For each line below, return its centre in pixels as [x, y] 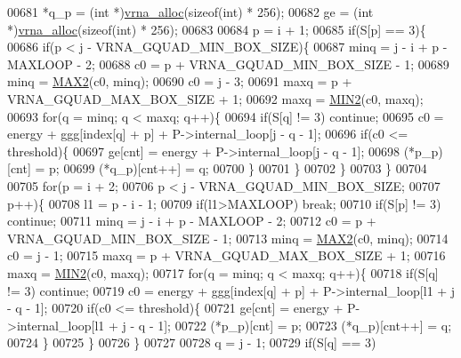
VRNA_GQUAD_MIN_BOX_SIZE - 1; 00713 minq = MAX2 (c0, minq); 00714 [228, 238]
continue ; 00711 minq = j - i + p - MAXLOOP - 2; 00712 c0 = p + [192, 221]
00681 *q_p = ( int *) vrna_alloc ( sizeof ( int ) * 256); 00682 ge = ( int [190, 12]
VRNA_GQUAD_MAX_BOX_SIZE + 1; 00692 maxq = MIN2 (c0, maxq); [215, 98]
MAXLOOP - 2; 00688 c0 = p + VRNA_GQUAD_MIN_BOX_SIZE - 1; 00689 [228, 64]
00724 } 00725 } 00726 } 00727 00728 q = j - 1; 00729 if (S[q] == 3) [192, 342]
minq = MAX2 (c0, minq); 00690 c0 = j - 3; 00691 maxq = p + [180, 81]
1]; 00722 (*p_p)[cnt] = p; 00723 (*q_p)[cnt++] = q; [305, 325]
